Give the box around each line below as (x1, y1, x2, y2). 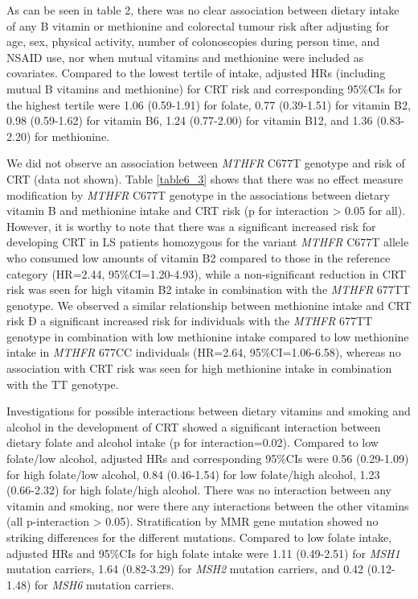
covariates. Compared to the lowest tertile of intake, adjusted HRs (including (6, 64, 386, 81)
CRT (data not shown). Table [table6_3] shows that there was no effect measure (6, 170, 404, 187)
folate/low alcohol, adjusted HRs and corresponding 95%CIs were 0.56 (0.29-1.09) (6, 450, 409, 467)
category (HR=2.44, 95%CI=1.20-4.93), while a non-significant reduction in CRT (6, 265, 407, 282)
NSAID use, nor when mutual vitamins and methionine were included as (6, 48, 364, 65)
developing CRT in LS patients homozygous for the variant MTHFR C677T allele (6, 233, 409, 250)
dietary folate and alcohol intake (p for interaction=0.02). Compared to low (6, 434, 379, 451)
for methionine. (34, 127, 110, 144)
